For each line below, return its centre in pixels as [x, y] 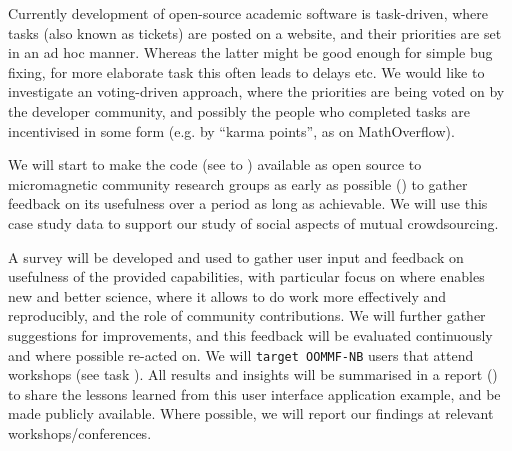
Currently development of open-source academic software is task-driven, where [248, 13]
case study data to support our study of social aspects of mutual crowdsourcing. [253, 222]
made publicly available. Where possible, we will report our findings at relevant [251, 413]
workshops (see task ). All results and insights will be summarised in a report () [253, 374]
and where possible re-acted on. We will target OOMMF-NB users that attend [241, 354]
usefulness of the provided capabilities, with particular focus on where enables [246, 276]
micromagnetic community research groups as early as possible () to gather [238, 183]
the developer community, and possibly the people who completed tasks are [239, 110]
